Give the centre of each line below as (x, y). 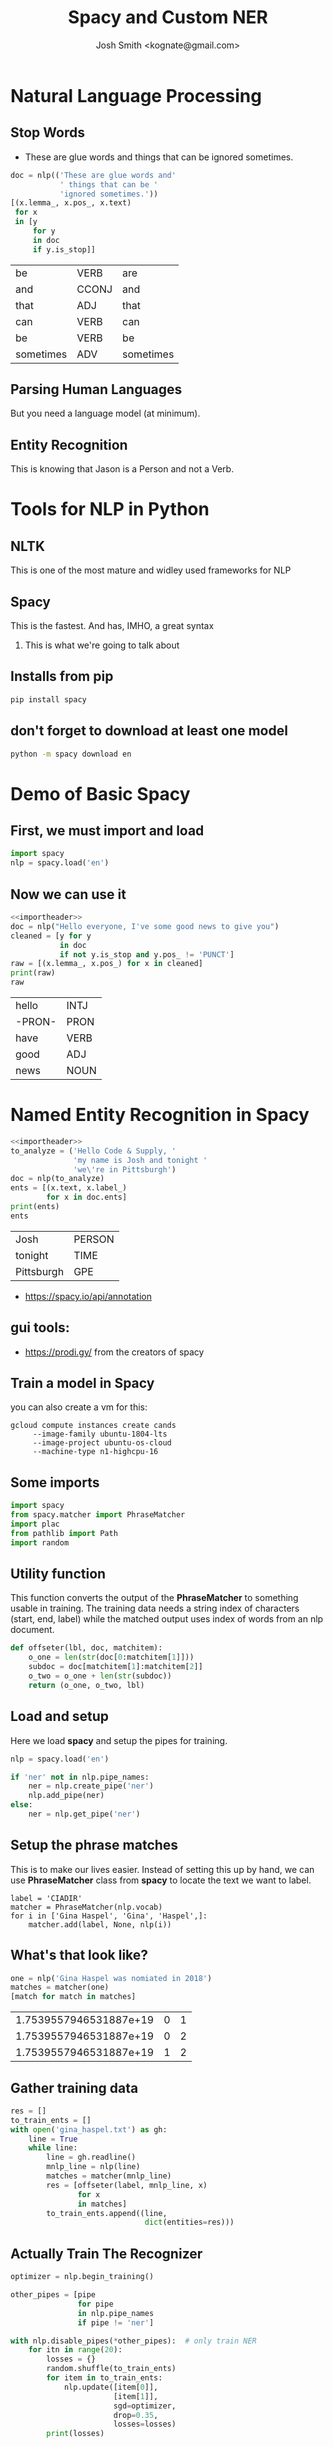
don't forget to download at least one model (149, 731)
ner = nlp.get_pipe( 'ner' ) (84, 1814)
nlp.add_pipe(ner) (66, 1796)
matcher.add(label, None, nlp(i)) (100, 1924)
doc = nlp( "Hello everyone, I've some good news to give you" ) (145, 926)
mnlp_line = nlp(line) (93, 2167)
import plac (35, 1524)
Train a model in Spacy (82, 1383)
